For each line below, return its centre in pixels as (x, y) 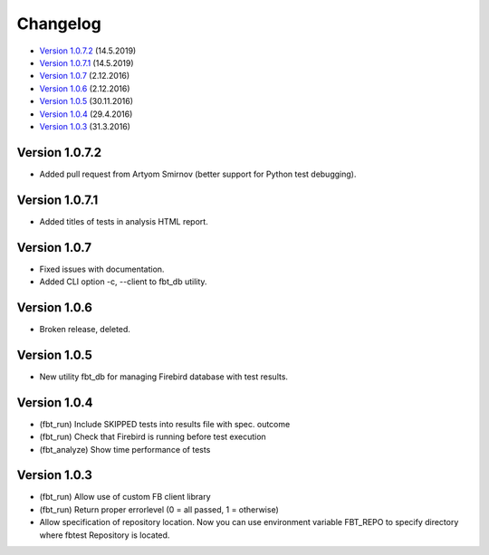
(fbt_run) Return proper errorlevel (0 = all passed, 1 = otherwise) (159, 509)
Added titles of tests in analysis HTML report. (124, 221)
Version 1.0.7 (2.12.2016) (85, 76)
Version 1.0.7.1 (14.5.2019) (87, 62)
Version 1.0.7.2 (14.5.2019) (88, 51)
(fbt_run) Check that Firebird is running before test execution (153, 437)
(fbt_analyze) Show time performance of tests (125, 449)
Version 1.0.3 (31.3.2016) (85, 126)
